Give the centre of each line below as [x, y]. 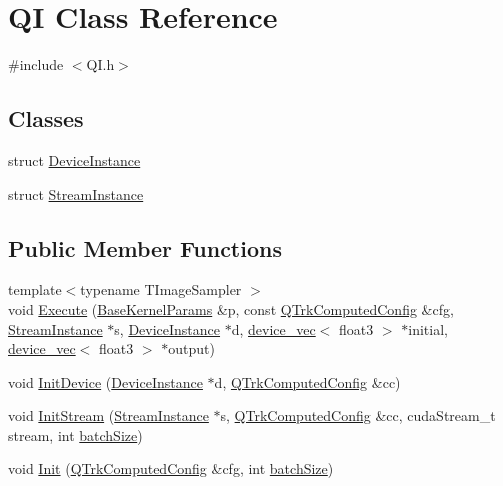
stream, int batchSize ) [75, 434]
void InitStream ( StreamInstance [108, 415]
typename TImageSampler [161, 289]
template [35, 289]
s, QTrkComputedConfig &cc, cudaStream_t [358, 415]
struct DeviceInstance [74, 159]
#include [36, 64]
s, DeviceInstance [167, 328]
